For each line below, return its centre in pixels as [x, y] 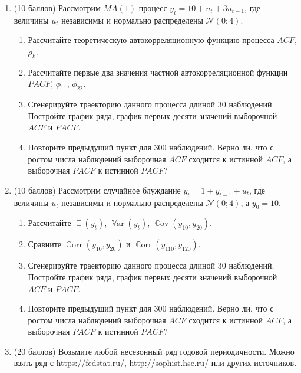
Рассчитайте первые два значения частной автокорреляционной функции [158, 72]
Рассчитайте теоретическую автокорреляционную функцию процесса [151, 40]
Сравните [45, 244]
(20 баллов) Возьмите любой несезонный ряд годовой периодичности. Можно [154, 351]
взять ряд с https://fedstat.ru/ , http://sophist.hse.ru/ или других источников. [155, 363]
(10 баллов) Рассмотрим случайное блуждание [97, 190]
